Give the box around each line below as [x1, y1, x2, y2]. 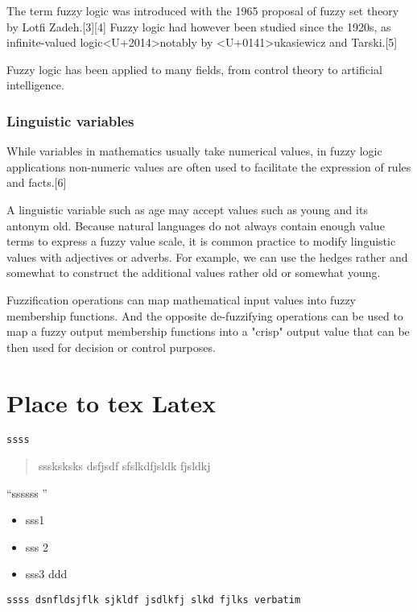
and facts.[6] [6, 174, 67, 191]
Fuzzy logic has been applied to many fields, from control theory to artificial [6, 60, 382, 77]
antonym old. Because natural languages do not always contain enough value [6, 217, 385, 234]
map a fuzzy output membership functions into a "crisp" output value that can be [6, 323, 410, 340]
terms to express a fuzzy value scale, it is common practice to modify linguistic [6, 233, 396, 250]
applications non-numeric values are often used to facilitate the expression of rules [6, 158, 411, 175]
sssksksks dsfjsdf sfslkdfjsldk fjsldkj [38, 457, 211, 474]
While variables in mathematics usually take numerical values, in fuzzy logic [6, 143, 382, 159]
